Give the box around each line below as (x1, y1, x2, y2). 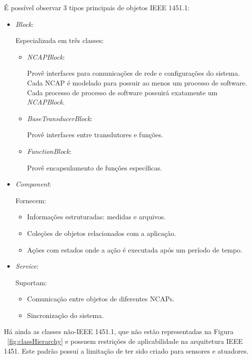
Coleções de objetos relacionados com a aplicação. (27, 228, 176, 238)
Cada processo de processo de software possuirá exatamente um (27, 87, 218, 97)
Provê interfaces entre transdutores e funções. (27, 129, 163, 140)
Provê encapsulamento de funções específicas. (27, 162, 162, 172)
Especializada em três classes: (15, 35, 104, 45)
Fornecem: (15, 195, 46, 205)
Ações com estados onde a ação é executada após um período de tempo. (27, 244, 243, 254)
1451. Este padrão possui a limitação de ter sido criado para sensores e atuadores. (4, 345, 249, 356)
